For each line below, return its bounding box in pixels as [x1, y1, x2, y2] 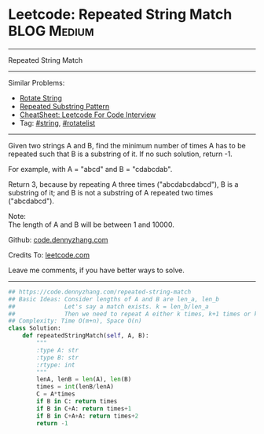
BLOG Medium [8, 22, 94, 40]
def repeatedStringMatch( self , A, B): [22, 332, 149, 340]
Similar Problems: [8, 78, 65, 87]
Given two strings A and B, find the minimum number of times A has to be [8, 140, 246, 150]
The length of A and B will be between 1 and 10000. [8, 220, 174, 229]
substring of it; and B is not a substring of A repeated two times [8, 188, 214, 197]
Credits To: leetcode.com [8, 250, 90, 260]
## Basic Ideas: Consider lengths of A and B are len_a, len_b [8, 295, 220, 303]
